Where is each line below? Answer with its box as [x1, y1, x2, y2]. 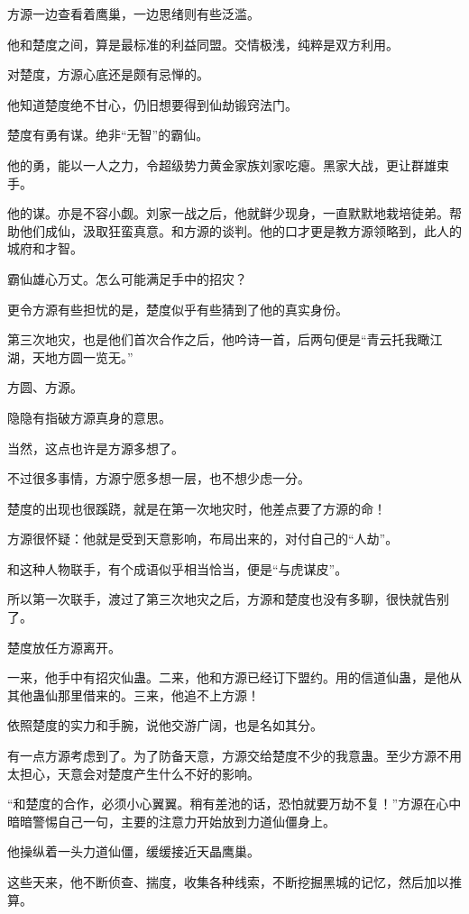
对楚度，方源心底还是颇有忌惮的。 [7, 65, 209, 84]
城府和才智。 [7, 239, 83, 258]
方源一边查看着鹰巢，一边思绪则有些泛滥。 [7, 5, 260, 23]
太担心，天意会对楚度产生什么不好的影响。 [7, 763, 260, 782]
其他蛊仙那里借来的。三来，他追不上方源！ [7, 685, 260, 704]
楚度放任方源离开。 [7, 637, 121, 656]
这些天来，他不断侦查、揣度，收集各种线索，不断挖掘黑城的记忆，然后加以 [7, 873, 449, 891]
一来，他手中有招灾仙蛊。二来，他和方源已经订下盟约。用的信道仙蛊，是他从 [7, 668, 462, 687]
